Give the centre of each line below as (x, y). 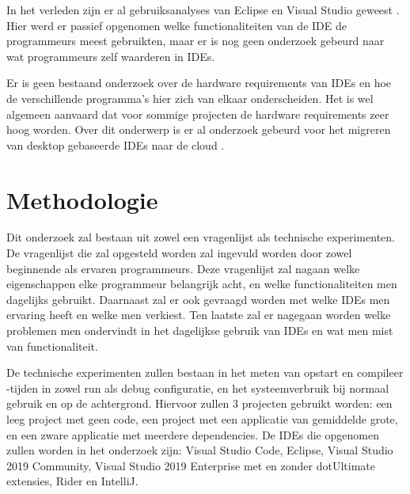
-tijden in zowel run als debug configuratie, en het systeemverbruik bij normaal (198, 388)
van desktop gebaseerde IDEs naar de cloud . (116, 144)
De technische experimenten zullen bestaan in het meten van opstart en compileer (205, 372)
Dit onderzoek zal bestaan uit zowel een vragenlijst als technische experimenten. (201, 237)
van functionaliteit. (52, 346)
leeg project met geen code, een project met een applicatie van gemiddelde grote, (202, 419)
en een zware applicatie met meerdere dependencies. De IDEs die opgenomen (193, 434)
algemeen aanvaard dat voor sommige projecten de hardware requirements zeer (198, 114)
